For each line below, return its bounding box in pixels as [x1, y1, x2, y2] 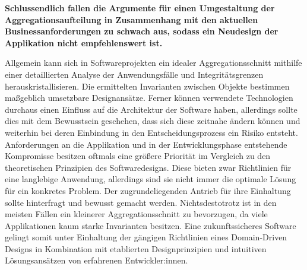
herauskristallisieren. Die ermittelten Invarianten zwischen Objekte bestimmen [5, 80, 290, 92]
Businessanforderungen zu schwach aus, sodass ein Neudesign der [5, 25, 278, 37]
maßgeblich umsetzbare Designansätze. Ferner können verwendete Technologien [5, 91, 293, 104]
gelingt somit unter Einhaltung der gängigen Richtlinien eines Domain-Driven [5, 231, 287, 243]
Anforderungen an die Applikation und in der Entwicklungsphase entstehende [5, 138, 287, 150]
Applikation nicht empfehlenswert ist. [5, 36, 163, 49]
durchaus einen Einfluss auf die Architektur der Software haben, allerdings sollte [5, 103, 297, 115]
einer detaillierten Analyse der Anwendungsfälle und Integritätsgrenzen [5, 68, 264, 80]
